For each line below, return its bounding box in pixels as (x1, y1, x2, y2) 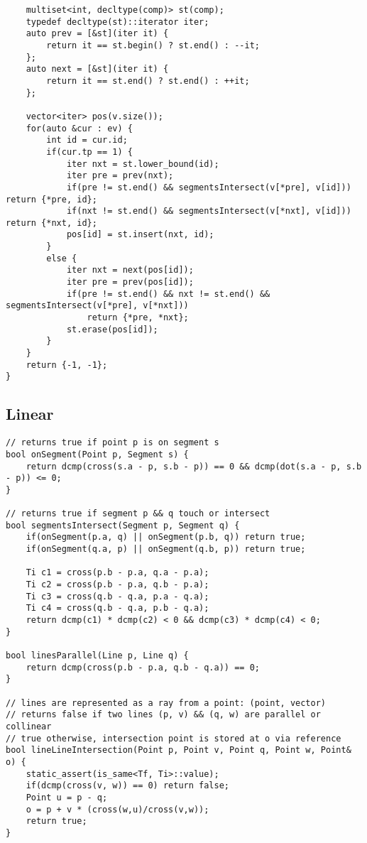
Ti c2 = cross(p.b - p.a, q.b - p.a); (26, 580, 209, 590)
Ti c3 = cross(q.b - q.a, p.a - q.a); (26, 591, 209, 602)
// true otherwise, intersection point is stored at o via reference (6, 733, 341, 744)
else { (46, 253, 77, 263)
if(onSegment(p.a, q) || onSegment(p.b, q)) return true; (26, 532, 306, 543)
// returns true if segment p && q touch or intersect (6, 508, 270, 519)
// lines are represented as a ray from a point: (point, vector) (6, 697, 327, 708)
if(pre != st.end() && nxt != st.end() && (66, 288, 270, 299)
